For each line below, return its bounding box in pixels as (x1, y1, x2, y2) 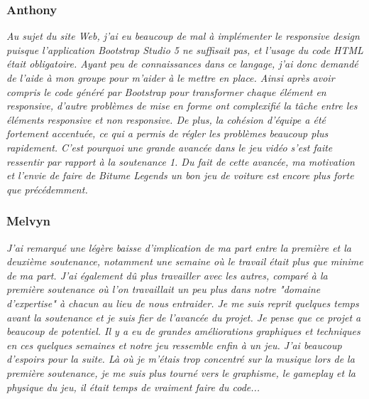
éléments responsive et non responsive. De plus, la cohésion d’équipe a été (6, 112, 326, 127)
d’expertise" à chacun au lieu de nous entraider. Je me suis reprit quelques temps (6, 295, 359, 310)
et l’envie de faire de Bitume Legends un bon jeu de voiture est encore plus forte (6, 168, 354, 183)
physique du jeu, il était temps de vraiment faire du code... (6, 379, 260, 394)
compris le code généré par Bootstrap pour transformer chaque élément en (6, 84, 326, 99)
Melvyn (6, 212, 51, 230)
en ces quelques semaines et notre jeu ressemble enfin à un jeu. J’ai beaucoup (6, 337, 342, 352)
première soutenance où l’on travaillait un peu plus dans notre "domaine (6, 282, 321, 297)
